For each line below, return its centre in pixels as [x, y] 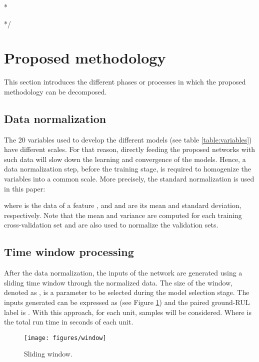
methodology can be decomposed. [55, 91]
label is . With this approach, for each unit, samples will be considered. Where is [128, 312]
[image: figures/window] [65, 338]
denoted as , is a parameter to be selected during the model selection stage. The [127, 292]
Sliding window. [48, 354]
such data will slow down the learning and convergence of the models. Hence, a [125, 159]
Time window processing [69, 252]
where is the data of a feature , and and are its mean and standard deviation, [123, 205]
